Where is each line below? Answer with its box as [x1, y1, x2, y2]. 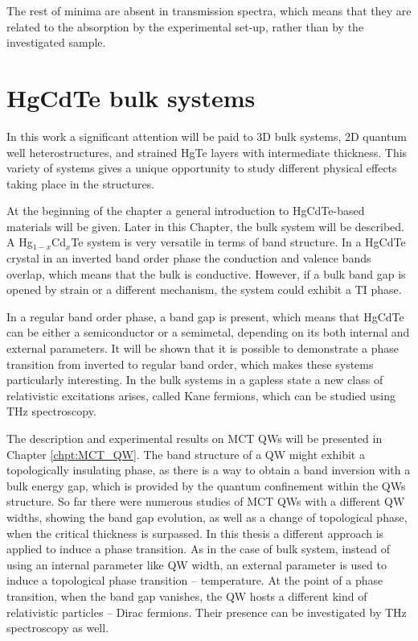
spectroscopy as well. [6, 619, 109, 636]
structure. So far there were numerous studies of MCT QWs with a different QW [6, 493, 405, 510]
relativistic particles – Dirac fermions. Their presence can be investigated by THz [6, 603, 407, 620]
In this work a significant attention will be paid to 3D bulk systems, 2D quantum [6, 127, 407, 144]
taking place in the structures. [6, 175, 155, 192]
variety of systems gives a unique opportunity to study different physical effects [6, 159, 397, 176]
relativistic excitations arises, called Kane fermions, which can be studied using [6, 387, 396, 403]
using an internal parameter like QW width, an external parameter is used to [6, 556, 387, 573]
